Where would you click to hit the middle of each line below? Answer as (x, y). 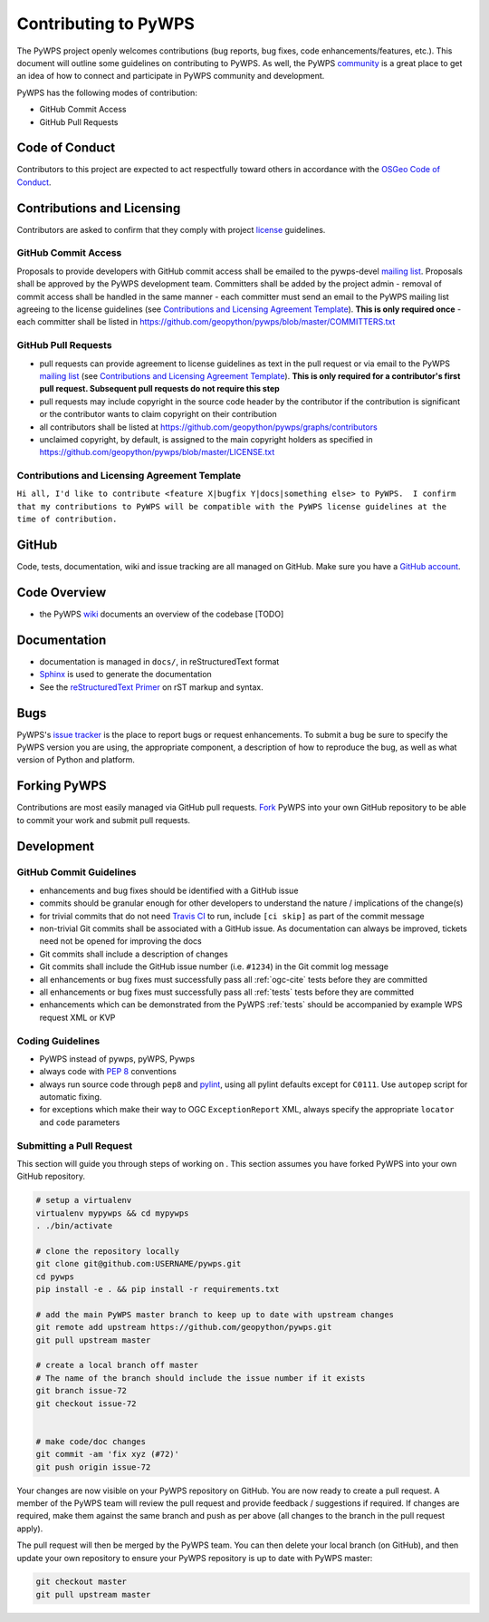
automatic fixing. (71, 1097)
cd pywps (55, 1277)
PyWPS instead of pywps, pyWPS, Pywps (117, 1059)
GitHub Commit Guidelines (77, 872)
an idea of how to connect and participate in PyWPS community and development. (171, 76)
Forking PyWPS (62, 786)
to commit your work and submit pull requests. (103, 820)
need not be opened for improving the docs (121, 941)
